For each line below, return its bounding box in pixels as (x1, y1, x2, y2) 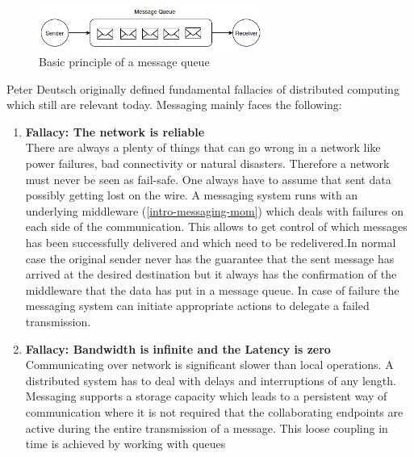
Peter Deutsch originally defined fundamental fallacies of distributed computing (6, 80, 399, 97)
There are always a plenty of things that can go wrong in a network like (25, 139, 381, 156)
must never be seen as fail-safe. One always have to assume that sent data (25, 170, 391, 187)
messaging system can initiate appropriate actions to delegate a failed (25, 297, 370, 314)
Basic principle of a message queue (39, 53, 210, 70)
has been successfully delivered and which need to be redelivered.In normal (25, 233, 396, 250)
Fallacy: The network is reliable (25, 123, 205, 140)
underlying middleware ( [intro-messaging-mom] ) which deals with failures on (25, 202, 404, 219)
